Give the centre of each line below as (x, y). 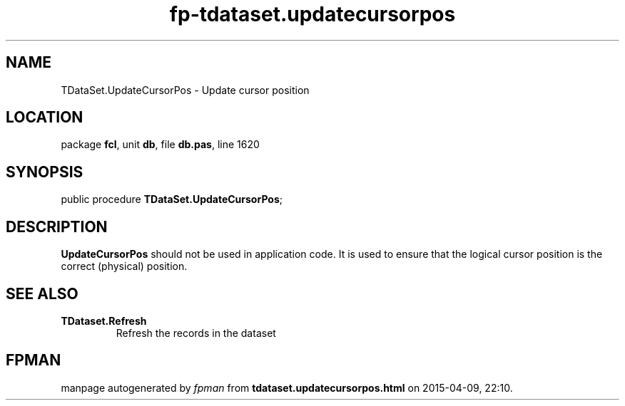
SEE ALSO (42, 293)
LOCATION (45, 118)
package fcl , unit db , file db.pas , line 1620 (160, 145)
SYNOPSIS (45, 172)
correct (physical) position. (124, 266)
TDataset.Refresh (104, 321)
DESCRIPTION (57, 227)
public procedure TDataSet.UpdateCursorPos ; (172, 199)
